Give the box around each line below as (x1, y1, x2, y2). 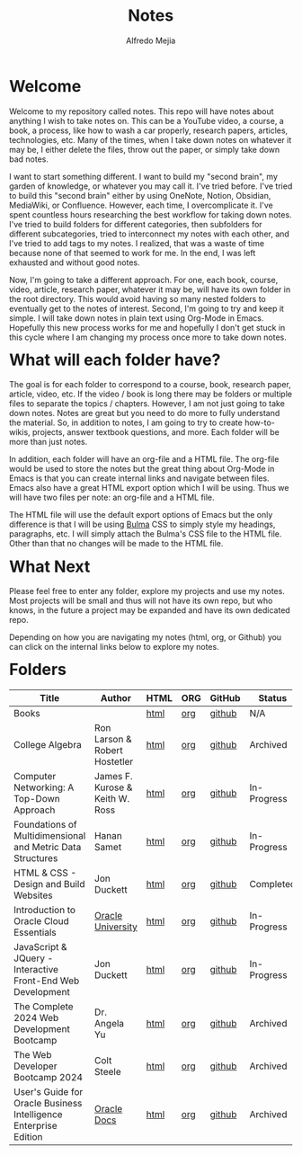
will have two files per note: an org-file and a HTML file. (9, 492, 215, 503)
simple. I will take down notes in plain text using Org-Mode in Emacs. (9, 312, 264, 324)
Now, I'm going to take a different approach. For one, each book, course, (9, 274, 279, 285)
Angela (93, 1017, 125, 1030)
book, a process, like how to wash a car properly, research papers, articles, (9, 125, 289, 136)
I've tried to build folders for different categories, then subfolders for (9, 218, 263, 229)
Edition (13, 1131, 43, 1143)
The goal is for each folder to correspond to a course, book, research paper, (9, 379, 291, 390)
